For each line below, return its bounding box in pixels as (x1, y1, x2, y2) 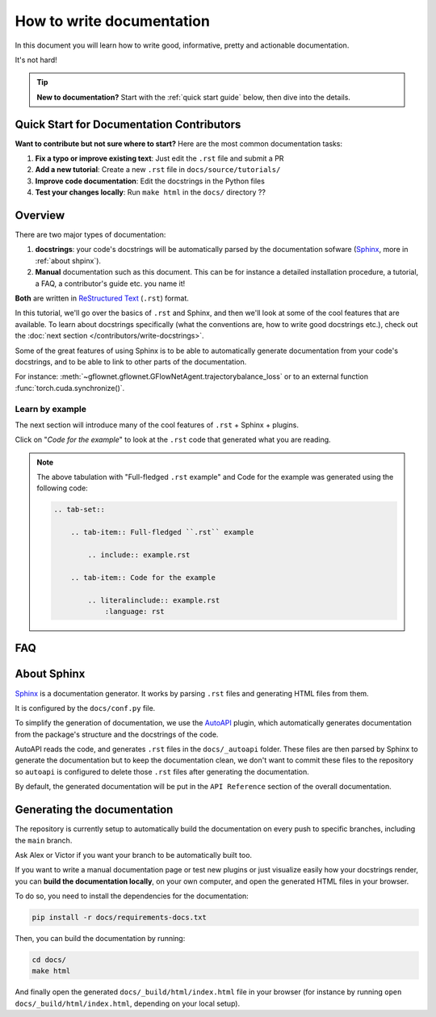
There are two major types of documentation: (15, 230, 166, 240)
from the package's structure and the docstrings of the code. (15, 729, 219, 739)
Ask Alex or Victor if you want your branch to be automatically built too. (15, 850, 253, 859)
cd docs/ (31, 956, 67, 964)
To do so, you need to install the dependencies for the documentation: (15, 891, 249, 901)
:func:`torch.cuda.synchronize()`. (15, 383, 125, 393)
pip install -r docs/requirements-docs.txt (31, 913, 208, 922)
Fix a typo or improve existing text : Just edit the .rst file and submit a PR (35, 153, 284, 163)
